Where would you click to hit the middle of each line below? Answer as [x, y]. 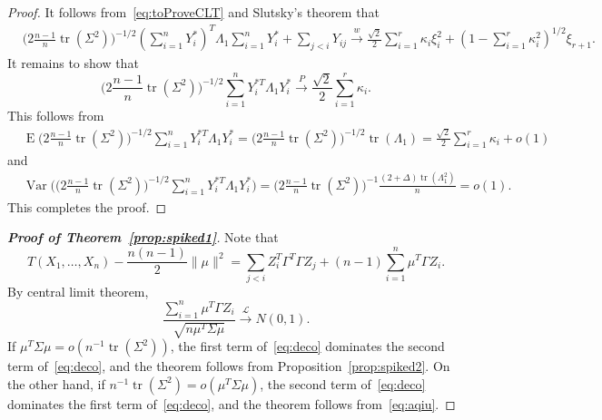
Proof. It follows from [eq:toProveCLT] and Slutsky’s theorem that [193, 12]
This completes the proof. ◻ [87, 206]
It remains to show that [73, 63]
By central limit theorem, [78, 291]
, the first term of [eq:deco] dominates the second [307, 346]
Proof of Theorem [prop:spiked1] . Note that [143, 237]
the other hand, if [56, 383]
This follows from [56, 116]
